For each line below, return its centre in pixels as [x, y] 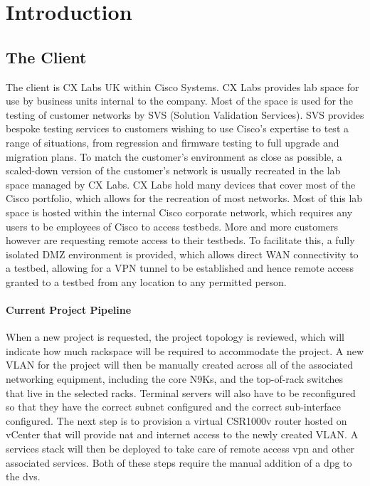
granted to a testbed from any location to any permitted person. [146, 281]
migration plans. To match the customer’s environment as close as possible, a [174, 156]
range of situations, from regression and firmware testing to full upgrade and [173, 142]
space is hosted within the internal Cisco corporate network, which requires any [179, 212]
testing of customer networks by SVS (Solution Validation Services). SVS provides [185, 114]
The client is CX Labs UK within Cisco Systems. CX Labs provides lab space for [183, 86]
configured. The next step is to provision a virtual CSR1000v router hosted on [176, 420]
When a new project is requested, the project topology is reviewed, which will [175, 337]
